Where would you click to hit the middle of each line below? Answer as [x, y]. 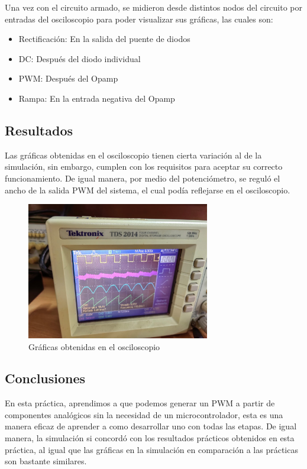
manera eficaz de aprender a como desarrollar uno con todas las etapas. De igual [151, 426]
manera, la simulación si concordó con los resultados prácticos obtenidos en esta [150, 438]
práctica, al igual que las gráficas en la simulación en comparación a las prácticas [151, 449]
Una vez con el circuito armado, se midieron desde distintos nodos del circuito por [154, 7]
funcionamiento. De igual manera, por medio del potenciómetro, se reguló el [143, 178]
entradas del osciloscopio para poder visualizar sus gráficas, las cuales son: [139, 19]
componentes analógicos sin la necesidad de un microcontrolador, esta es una [144, 414]
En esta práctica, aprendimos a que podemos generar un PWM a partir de [140, 403]
